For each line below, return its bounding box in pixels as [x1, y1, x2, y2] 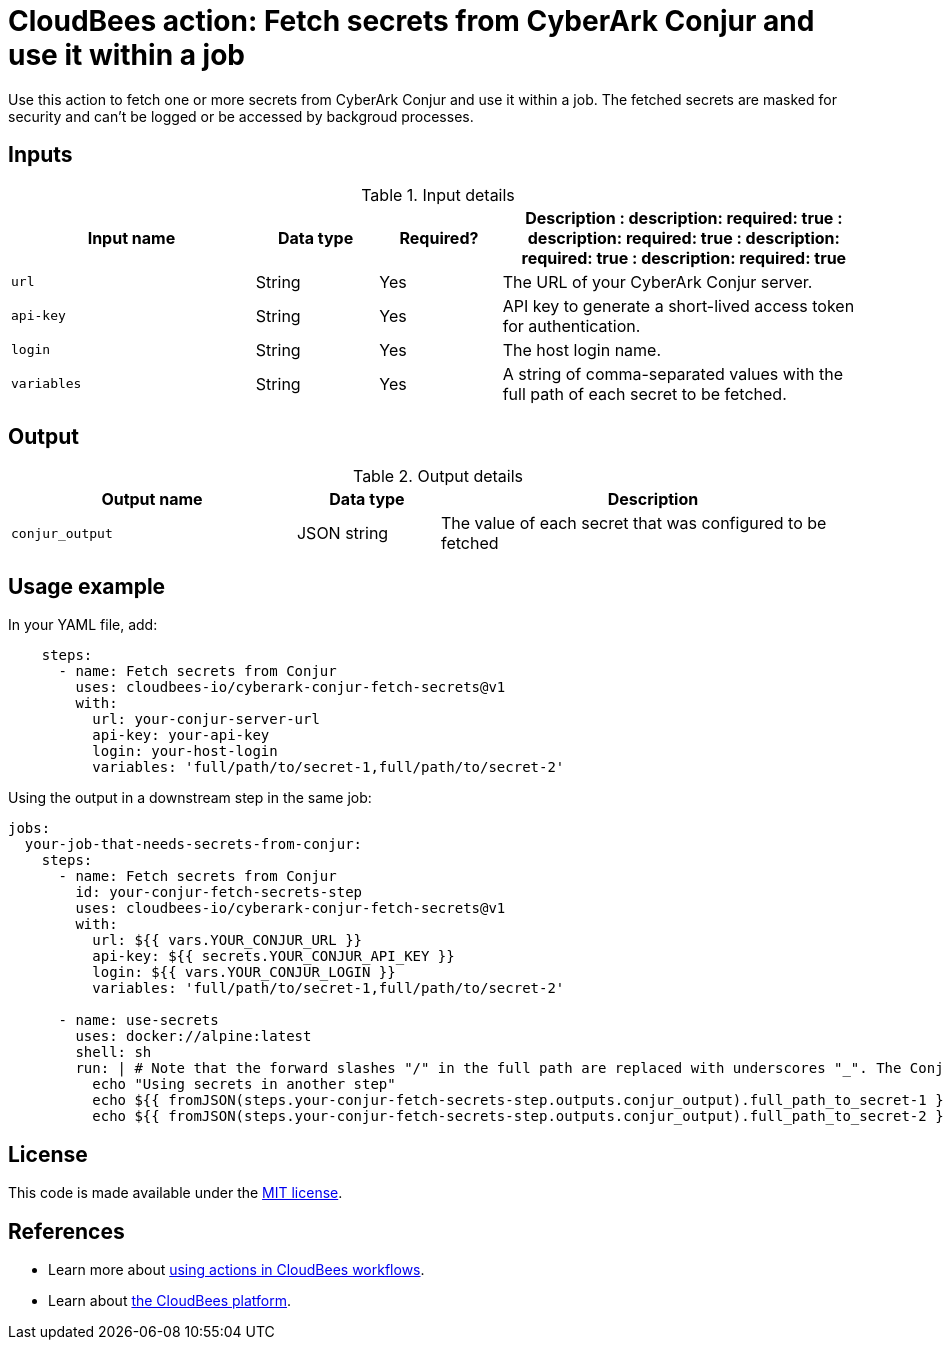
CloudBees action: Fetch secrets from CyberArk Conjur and [8, 4, 815, 38]
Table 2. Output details [352, 466, 524, 487]
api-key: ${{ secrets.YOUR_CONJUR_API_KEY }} [92, 948, 455, 965]
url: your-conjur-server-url [92, 711, 320, 728]
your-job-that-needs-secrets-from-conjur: [24, 836, 363, 853]
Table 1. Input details [361, 184, 515, 205]
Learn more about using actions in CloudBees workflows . [48, 1260, 425, 1278]
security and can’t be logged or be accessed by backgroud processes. [8, 107, 474, 125]
